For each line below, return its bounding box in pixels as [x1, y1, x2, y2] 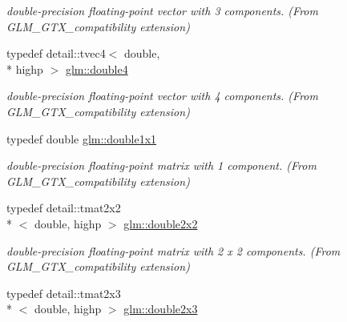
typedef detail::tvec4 [6, 45, 106, 62]
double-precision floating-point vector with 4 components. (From [6, 87, 318, 104]
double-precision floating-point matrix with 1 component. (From [6, 157, 317, 174]
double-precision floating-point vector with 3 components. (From [6, 2, 318, 18]
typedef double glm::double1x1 [6, 130, 157, 147]
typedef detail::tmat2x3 [6, 284, 121, 301]
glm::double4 [65, 60, 128, 77]
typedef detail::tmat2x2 [6, 199, 121, 216]
